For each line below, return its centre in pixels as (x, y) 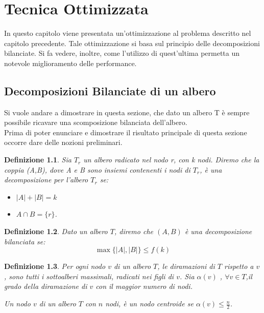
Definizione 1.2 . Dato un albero (56, 231)
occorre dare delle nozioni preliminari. (63, 142)
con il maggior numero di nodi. (144, 286)
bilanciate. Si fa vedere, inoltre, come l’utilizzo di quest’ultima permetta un (122, 53)
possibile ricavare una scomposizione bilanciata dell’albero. (96, 122)
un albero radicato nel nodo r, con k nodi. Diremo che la (171, 160)
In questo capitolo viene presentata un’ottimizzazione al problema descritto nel (128, 33)
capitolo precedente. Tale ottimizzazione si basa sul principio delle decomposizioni (132, 43)
